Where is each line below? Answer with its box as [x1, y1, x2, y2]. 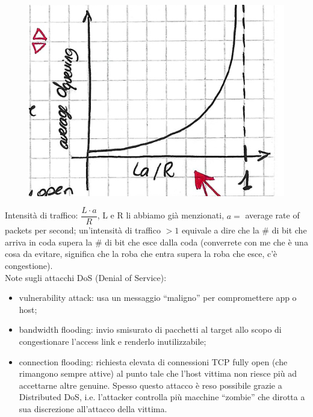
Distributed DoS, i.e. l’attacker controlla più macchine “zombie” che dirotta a [19, 391, 305, 403]
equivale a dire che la [181, 224, 259, 236]
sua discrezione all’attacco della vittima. [19, 402, 167, 415]
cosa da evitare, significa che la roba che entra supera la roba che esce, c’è [5, 247, 277, 260]
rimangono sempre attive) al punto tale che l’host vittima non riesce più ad [19, 367, 297, 380]
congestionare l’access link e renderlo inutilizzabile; [19, 335, 206, 347]
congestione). [5, 259, 53, 271]
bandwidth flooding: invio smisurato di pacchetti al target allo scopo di [19, 323, 282, 336]
